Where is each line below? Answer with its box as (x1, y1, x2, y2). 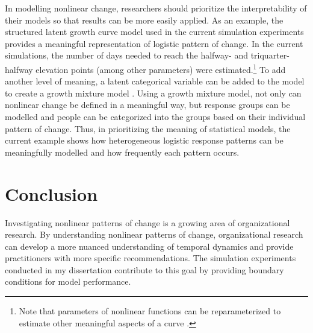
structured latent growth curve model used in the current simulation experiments (5, 25, 304, 38)
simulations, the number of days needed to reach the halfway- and (5, 49, 248, 62)
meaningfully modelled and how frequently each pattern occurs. (5, 145, 240, 158)
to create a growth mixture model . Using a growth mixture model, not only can (5, 86, 302, 99)
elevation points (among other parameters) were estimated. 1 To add (36, 61, 286, 75)
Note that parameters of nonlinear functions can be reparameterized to (19, 305, 281, 317)
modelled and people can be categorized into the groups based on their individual (5, 110, 306, 122)
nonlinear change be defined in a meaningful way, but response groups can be (5, 98, 290, 111)
